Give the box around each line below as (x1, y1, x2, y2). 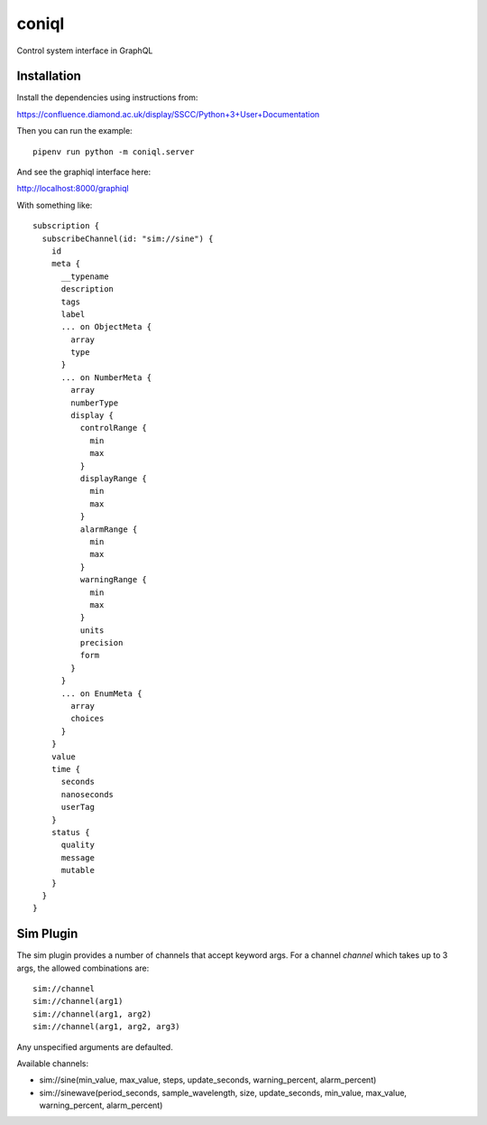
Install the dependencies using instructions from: (16, 92, 198, 103)
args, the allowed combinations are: (16, 962, 150, 973)
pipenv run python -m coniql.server (32, 146, 195, 157)
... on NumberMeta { (60, 372, 152, 383)
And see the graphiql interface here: (16, 167, 152, 178)
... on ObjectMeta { (60, 321, 152, 332)
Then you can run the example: (16, 126, 133, 136)
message (60, 852, 95, 862)
